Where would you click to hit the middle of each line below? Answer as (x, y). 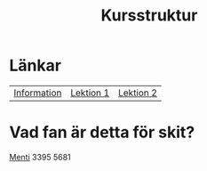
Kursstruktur (149, 16)
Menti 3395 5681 (40, 157)
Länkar (36, 65)
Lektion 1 (90, 93)
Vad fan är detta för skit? (102, 132)
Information (38, 93)
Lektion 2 (138, 93)
